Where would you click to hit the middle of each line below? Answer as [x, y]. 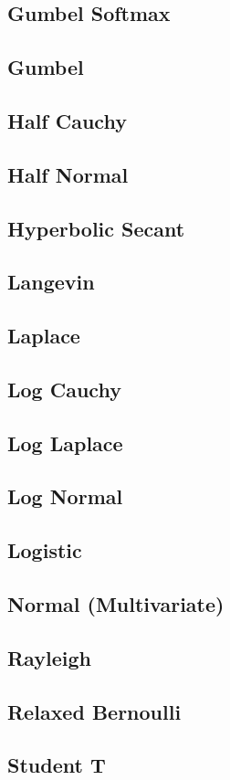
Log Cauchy [64, 389]
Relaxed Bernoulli [94, 711]
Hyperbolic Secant [96, 228]
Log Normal [65, 496]
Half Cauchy [67, 120]
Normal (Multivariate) [116, 603]
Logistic [45, 550]
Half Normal [68, 174]
